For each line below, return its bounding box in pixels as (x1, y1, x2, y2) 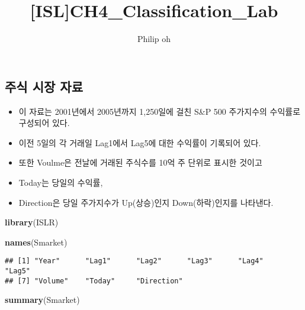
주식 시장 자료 (5, 77, 84, 95)
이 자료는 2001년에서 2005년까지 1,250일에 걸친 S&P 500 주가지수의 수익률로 (18, 105, 301, 117)
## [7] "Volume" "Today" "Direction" (5, 276, 183, 285)
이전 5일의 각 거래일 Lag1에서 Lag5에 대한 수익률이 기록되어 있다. (18, 136, 261, 148)
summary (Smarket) (5, 293, 80, 306)
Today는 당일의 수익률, (18, 176, 103, 188)
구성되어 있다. (18, 117, 70, 129)
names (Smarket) (5, 235, 68, 248)
